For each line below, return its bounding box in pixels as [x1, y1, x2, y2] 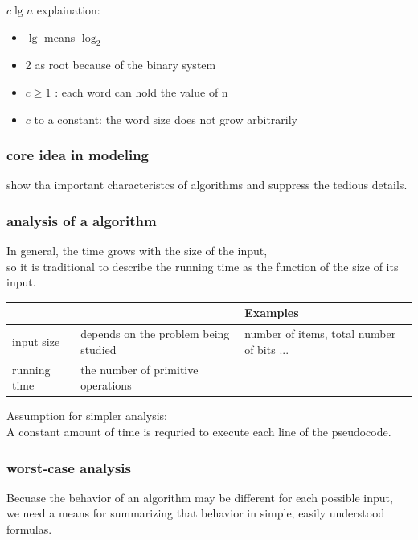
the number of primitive [80, 361, 199, 377]
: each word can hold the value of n [55, 83, 228, 100]
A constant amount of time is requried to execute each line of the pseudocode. [6, 423, 391, 440]
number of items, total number [244, 325, 396, 342]
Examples [244, 304, 299, 321]
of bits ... [244, 340, 289, 357]
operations [80, 377, 132, 394]
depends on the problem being [80, 325, 230, 342]
